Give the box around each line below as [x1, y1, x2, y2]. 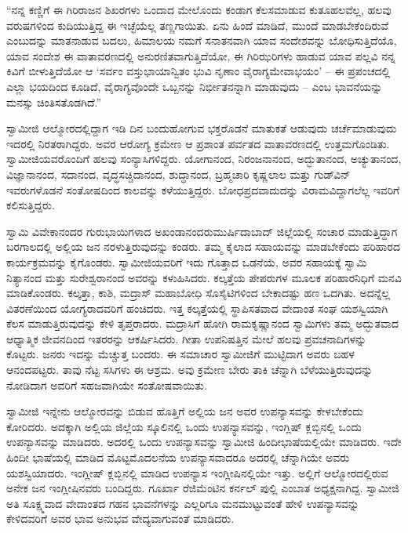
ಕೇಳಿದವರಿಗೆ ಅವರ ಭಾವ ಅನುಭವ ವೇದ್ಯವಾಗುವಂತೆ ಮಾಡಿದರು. [6, 510, 235, 527]
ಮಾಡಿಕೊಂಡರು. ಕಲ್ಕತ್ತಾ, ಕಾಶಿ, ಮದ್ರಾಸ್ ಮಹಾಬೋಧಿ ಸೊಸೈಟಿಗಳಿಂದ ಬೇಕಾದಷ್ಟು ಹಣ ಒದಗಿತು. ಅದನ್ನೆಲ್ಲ [6, 285, 391, 301]
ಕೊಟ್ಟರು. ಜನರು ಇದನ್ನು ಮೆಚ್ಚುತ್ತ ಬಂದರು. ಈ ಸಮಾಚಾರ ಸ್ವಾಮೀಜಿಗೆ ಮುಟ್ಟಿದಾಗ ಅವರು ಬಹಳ [6, 346, 355, 362]
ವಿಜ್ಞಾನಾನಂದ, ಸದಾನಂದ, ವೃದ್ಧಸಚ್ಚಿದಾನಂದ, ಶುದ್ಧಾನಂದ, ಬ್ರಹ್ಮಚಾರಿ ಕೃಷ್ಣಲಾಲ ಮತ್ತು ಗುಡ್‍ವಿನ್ [6, 165, 351, 182]
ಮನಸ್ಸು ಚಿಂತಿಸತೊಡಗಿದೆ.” [6, 93, 102, 110]
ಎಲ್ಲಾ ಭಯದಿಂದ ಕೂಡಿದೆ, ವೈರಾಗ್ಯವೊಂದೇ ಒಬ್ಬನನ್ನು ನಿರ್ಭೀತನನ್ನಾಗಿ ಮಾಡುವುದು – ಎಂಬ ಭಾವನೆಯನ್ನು [6, 78, 383, 94]
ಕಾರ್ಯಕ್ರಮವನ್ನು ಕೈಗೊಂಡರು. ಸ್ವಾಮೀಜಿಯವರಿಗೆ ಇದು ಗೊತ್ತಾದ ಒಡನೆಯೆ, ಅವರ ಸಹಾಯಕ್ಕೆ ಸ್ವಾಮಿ [6, 253, 367, 270]
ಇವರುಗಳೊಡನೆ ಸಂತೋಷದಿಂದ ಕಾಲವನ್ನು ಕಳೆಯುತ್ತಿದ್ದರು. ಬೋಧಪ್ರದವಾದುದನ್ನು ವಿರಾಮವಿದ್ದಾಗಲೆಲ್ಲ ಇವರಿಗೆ [6, 181, 400, 198]
